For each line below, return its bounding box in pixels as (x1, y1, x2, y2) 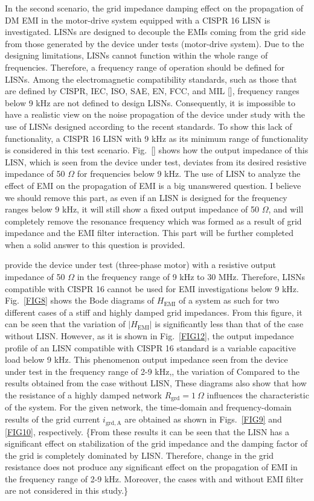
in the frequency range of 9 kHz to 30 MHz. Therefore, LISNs (77, 270, 305, 283)
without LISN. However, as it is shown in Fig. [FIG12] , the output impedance (5, 330, 294, 342)
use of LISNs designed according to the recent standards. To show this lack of (5, 120, 292, 132)
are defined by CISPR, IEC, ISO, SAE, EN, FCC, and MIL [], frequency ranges (5, 85, 300, 97)
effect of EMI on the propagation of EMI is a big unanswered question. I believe (5, 179, 301, 191)
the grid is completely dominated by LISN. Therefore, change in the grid (5, 448, 274, 461)
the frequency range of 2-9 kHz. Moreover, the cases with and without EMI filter (5, 472, 304, 485)
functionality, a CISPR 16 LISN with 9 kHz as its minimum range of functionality (5, 132, 309, 144)
